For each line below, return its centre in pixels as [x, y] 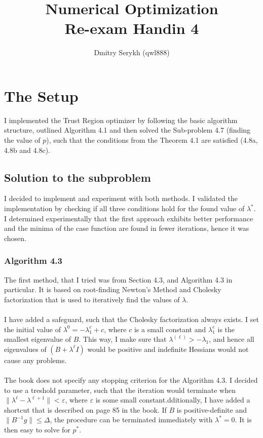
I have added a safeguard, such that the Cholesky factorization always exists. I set [132, 319]
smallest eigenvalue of [37, 339]
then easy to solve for [37, 429]
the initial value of [33, 329]
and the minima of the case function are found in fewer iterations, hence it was [127, 228]
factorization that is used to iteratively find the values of [92, 299]
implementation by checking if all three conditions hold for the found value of [124, 208]
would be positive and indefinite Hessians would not [168, 349]
